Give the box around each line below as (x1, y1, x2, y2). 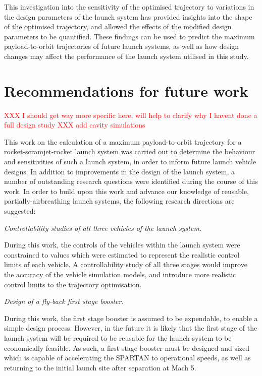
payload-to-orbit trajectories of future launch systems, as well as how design (4, 41, 239, 51)
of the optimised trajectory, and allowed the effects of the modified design (4, 21, 232, 32)
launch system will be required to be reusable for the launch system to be (4, 332, 232, 343)
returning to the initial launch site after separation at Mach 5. (4, 362, 196, 372)
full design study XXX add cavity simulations (4, 119, 145, 130)
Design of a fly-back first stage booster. (4, 296, 124, 306)
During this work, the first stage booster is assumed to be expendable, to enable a (4, 312, 258, 323)
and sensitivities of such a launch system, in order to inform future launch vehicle (4, 156, 256, 167)
